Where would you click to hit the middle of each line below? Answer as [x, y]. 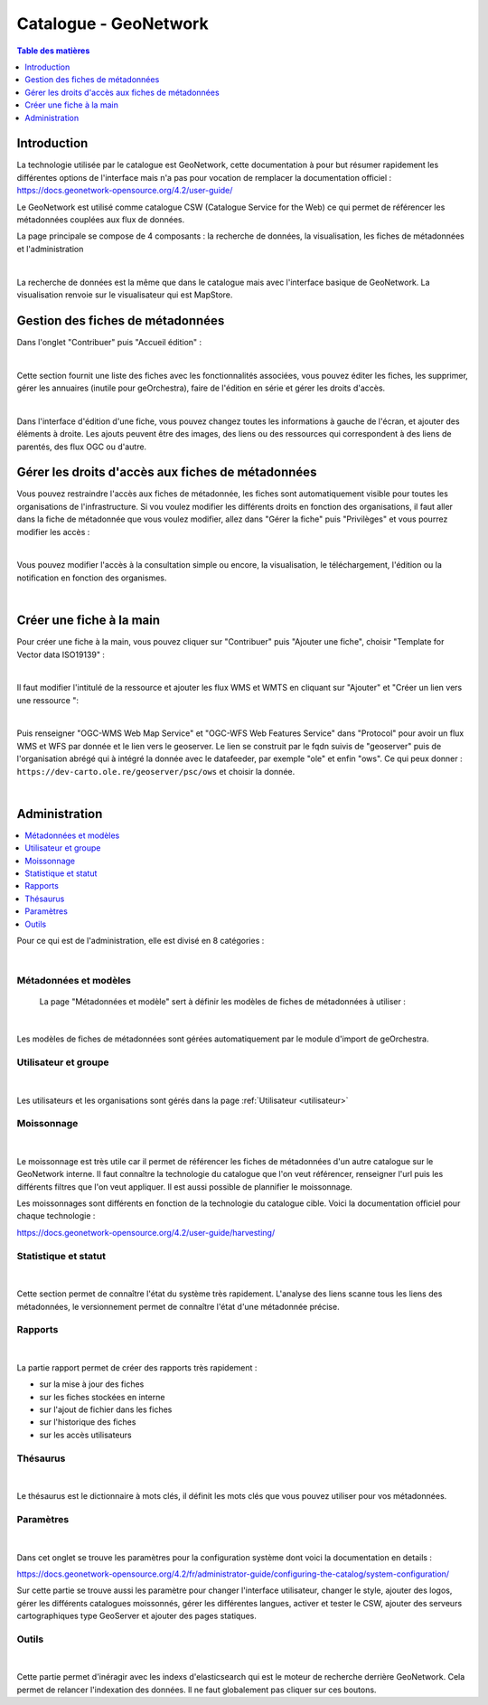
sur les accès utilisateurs [85, 1435]
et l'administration [50, 249]
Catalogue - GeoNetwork [113, 24]
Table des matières [53, 51]
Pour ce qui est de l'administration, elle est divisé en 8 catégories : [141, 941]
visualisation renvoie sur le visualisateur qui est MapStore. [125, 295]
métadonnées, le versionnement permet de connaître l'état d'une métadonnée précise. [178, 1306]
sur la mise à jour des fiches [92, 1384]
